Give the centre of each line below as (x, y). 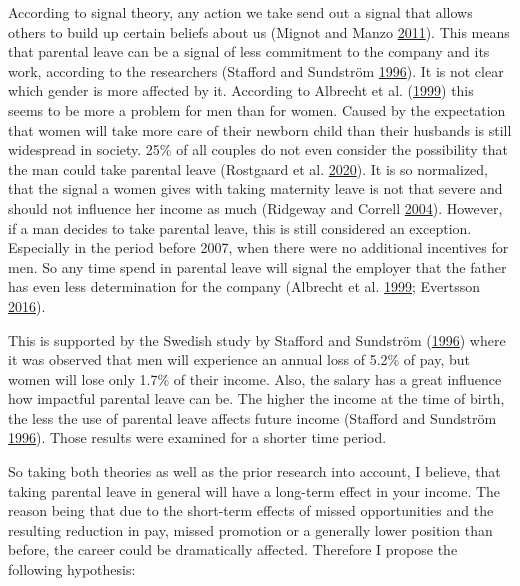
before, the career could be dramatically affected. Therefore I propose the (233, 549)
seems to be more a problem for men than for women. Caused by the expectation (257, 109)
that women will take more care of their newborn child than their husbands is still (260, 129)
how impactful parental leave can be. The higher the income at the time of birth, (256, 398)
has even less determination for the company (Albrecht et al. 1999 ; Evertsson (244, 286)
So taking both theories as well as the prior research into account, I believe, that (254, 471)
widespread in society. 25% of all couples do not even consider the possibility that (258, 149)
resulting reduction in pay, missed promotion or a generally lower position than (250, 529)
